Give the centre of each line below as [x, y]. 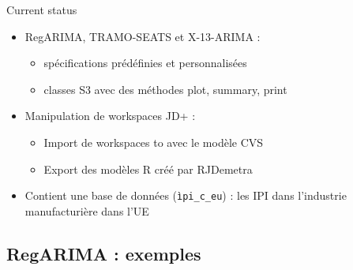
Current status [42, 9]
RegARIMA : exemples [104, 253]
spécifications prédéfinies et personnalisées [145, 63]
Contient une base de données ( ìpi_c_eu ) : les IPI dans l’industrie [186, 195]
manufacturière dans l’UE [87, 210]
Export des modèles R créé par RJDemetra [148, 169]
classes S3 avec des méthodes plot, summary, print [165, 89]
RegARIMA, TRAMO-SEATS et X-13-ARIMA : [143, 36]
